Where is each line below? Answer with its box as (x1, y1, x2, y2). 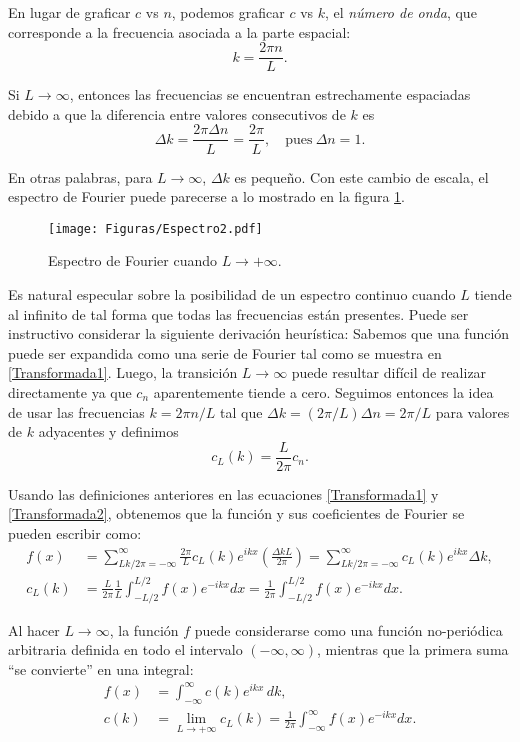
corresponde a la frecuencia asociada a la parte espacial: (8, 21, 351, 42)
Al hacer (8, 619, 60, 640)
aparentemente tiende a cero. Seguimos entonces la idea (153, 381, 494, 402)
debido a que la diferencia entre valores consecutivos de (8, 103, 346, 124)
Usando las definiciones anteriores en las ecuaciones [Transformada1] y (8, 483, 439, 504)
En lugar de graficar (8, 2, 131, 22)
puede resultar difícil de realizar (291, 362, 487, 383)
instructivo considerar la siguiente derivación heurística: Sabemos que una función (8, 323, 510, 344)
